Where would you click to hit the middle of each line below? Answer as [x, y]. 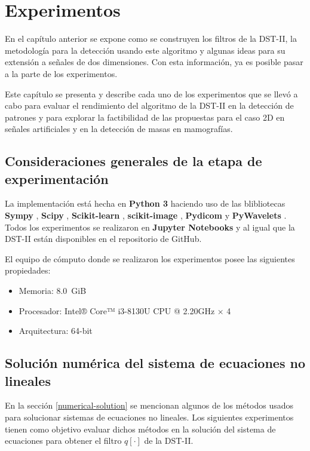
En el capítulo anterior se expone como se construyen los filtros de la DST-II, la [151, 39]
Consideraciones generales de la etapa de [133, 161]
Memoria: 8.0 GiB [53, 291]
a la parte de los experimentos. [61, 73]
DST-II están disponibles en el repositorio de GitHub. [103, 239]
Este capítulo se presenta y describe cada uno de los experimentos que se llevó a [151, 93]
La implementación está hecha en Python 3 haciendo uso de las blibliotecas [145, 203]
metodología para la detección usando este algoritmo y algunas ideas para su [145, 50]
